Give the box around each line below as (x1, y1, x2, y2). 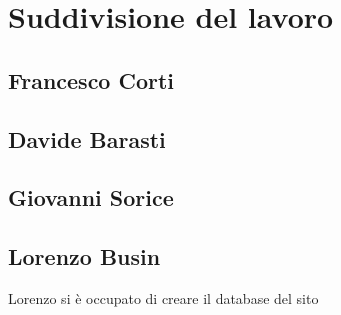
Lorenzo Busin (8, 241, 161, 272)
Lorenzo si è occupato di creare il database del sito (8, 287, 319, 308)
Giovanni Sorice (8, 182, 174, 213)
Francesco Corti (8, 64, 175, 95)
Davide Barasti (8, 123, 166, 154)
